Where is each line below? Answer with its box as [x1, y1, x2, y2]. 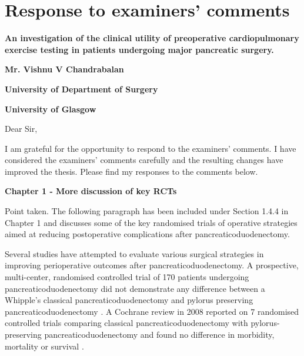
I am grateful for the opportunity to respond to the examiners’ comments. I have [5, 142, 296, 154]
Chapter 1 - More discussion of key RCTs [5, 185, 177, 197]
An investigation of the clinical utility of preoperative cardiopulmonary [5, 32, 299, 44]
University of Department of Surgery [5, 82, 158, 95]
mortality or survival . [5, 340, 84, 352]
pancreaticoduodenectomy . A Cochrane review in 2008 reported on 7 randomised [5, 305, 299, 317]
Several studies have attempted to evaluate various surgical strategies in [5, 247, 264, 259]
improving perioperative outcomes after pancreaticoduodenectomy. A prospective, [5, 259, 299, 271]
